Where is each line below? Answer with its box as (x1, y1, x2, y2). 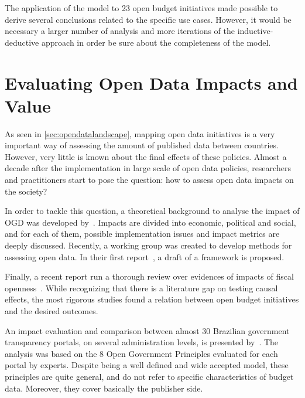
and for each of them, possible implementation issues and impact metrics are (5, 227, 280, 240)
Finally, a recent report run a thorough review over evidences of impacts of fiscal (5, 270, 294, 283)
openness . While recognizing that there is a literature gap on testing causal (5, 281, 278, 294)
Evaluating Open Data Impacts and (5, 70, 298, 94)
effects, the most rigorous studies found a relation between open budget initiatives (5, 293, 299, 305)
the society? (5, 185, 47, 197)
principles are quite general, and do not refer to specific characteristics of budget (5, 370, 294, 382)
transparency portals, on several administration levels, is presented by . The (5, 336, 279, 348)
